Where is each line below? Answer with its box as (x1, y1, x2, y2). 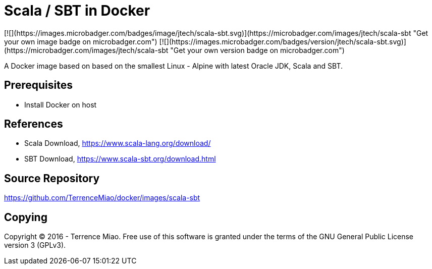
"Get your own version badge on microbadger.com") (170, 45, 345, 55)
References (4, 118, 63, 131)
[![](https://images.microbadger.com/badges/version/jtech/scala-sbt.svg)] (159, 37, 406, 46)
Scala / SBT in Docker (4, 2, 150, 19)
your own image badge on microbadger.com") (4, 37, 157, 46)
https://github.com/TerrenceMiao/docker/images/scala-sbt (4, 193, 200, 202)
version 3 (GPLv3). (4, 241, 66, 250)
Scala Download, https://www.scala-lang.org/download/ (24, 139, 211, 148)
